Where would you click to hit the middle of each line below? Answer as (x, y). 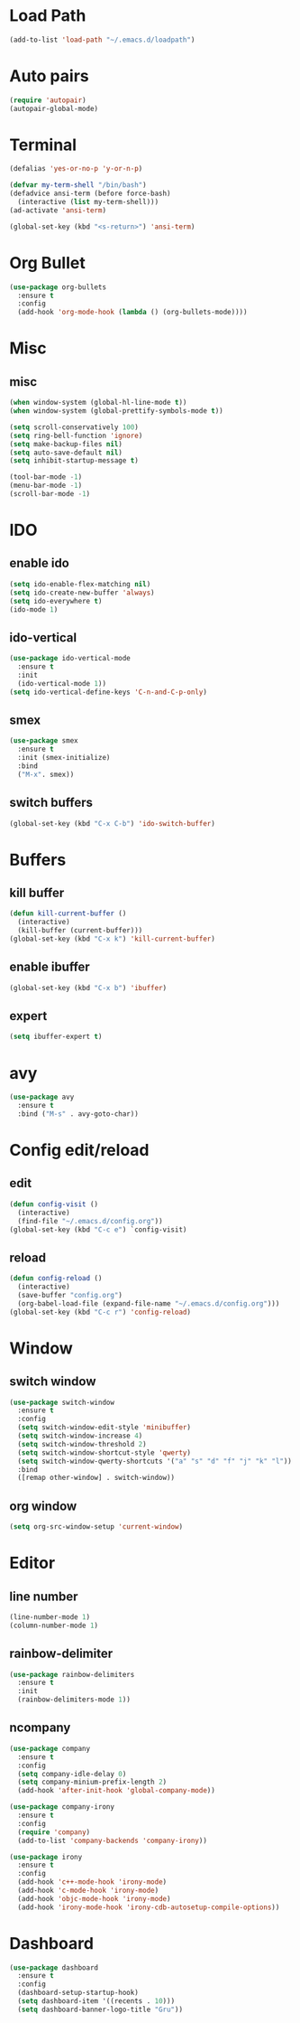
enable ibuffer (50, 967)
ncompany (40, 1728)
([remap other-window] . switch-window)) (96, 1478)
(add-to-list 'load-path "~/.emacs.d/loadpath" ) (102, 40)
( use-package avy (42, 1097)
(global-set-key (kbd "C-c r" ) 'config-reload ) (100, 1312)
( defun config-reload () (56, 1278)
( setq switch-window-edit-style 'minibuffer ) (105, 1428)
